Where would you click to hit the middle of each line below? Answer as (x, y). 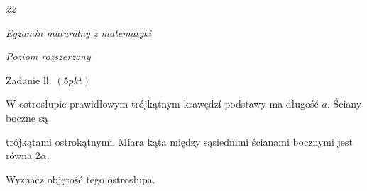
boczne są (27, 117)
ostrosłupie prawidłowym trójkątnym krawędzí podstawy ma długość (169, 104)
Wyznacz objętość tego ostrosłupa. (81, 179)
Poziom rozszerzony (48, 56)
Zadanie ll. (29, 80)
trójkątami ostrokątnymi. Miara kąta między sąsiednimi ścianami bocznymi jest (179, 141)
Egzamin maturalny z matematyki (79, 32)
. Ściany (344, 104)
